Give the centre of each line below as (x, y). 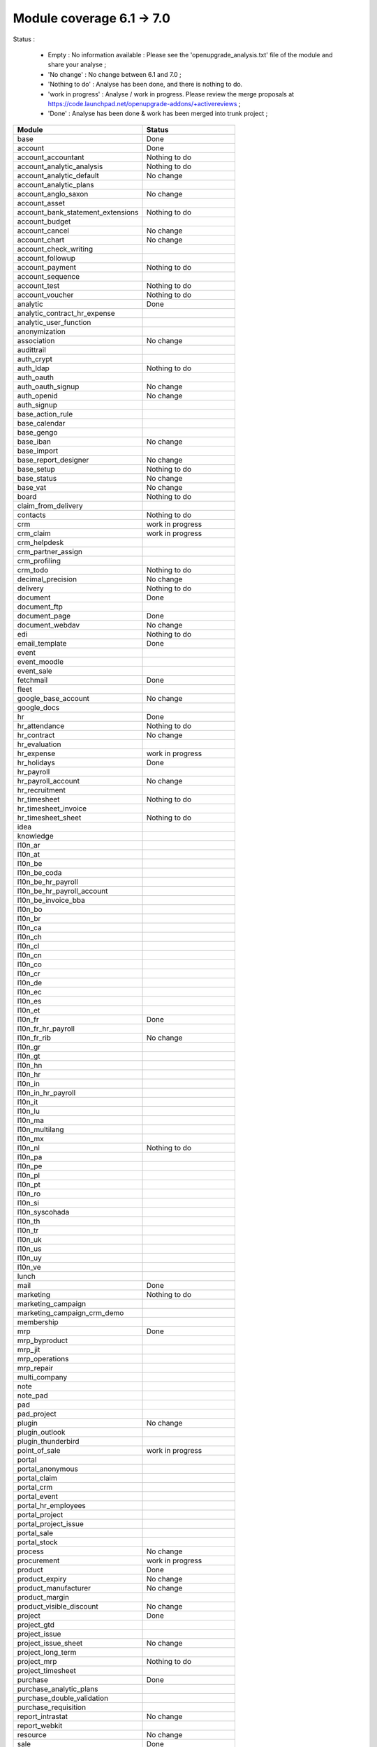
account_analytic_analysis (60, 166)
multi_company (42, 1377)
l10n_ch (29, 936)
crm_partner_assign (50, 551)
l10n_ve (29, 1267)
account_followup (46, 258)
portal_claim (37, 1478)
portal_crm (35, 1487)
